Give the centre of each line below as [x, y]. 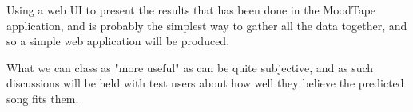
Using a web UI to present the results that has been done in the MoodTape [191, 10]
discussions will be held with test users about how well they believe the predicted [205, 83]
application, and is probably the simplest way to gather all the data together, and [207, 25]
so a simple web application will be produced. [118, 41]
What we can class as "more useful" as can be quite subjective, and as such [190, 67]
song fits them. [43, 98]
